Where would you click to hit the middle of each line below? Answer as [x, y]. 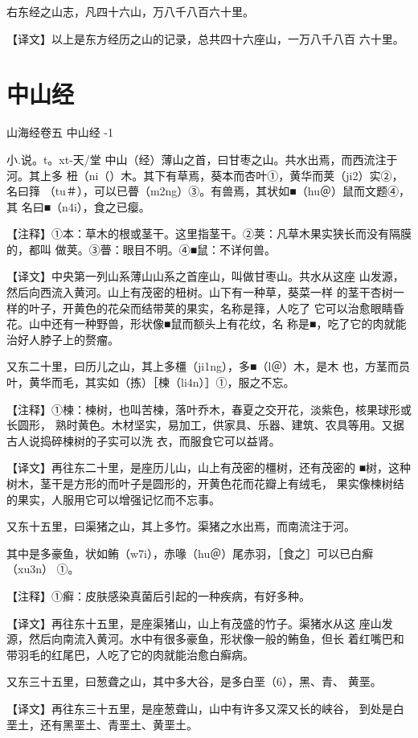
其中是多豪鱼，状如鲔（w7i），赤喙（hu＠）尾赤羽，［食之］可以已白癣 [190, 553]
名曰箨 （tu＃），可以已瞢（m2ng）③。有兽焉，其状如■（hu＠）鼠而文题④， [208, 191]
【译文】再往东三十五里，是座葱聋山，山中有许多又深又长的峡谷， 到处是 [200, 708]
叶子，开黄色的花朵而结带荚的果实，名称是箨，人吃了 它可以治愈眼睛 [211, 307]
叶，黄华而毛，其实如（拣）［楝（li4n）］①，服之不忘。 [151, 382]
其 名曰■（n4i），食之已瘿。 [78, 206]
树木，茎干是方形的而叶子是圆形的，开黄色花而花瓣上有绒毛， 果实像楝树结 [205, 483]
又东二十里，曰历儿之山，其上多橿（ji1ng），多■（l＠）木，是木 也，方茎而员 [208, 366]
